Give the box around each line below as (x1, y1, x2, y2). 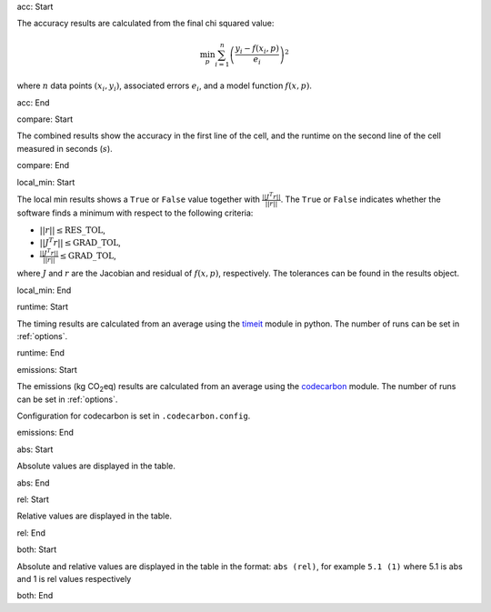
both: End (16, 590, 54, 601)
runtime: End (16, 347, 65, 358)
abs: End (16, 477, 50, 488)
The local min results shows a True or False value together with (16, 194, 261, 205)
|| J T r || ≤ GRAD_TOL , (39, 236, 122, 247)
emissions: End (16, 427, 75, 438)
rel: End (16, 527, 45, 538)
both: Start (16, 544, 57, 555)
